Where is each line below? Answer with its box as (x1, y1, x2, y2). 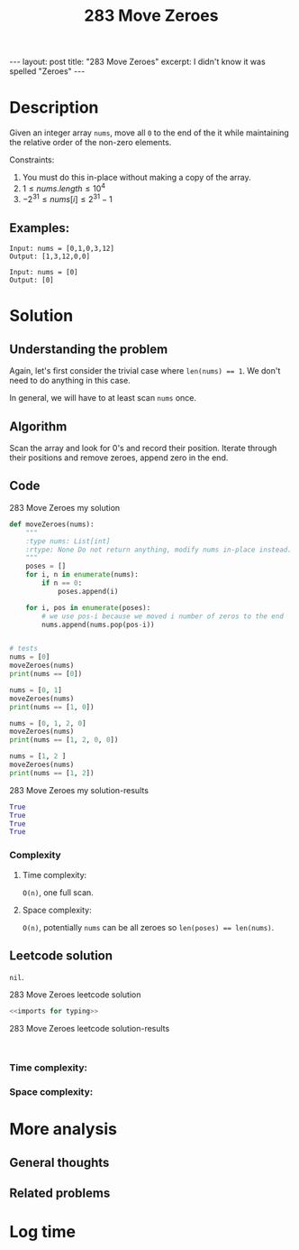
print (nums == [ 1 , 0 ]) (9, 702, 95, 711)
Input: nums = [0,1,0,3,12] (9, 245, 115, 254)
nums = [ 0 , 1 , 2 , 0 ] (9, 718, 87, 727)
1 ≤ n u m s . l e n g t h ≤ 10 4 (22, 181, 106, 194)
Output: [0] (9, 276, 54, 285)
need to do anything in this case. (9, 375, 131, 386)
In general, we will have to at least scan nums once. (9, 393, 196, 403)
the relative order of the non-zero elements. (9, 137, 172, 148)
